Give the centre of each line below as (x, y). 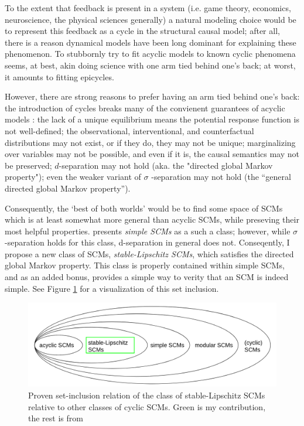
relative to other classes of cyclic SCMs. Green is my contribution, (147, 406)
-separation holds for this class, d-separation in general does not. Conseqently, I (147, 242)
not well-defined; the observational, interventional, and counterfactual (129, 130)
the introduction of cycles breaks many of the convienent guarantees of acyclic (145, 108)
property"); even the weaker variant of (73, 177)
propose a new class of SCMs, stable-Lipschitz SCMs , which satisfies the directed (149, 253)
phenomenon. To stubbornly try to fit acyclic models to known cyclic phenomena (150, 54)
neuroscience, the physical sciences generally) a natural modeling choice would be (151, 19)
